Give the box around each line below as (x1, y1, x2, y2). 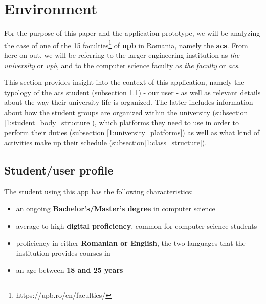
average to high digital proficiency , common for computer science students (16, 220, 257, 231)
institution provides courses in (16, 247, 110, 258)
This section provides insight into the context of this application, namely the (4, 77, 245, 88)
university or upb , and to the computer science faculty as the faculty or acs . (4, 59, 240, 70)
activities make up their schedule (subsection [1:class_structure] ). (4, 137, 207, 147)
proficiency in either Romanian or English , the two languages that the (16, 237, 246, 248)
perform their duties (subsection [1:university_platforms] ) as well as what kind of (4, 127, 259, 138)
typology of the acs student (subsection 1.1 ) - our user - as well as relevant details (4, 86, 261, 97)
